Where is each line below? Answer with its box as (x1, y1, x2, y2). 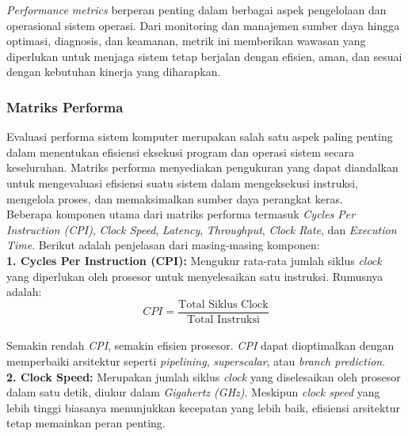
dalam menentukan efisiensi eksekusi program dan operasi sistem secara (6, 143, 355, 160)
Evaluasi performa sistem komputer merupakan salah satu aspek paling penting (6, 128, 393, 145)
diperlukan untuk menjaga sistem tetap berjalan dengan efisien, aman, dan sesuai (6, 47, 402, 64)
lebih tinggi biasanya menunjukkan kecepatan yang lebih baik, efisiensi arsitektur (6, 399, 401, 415)
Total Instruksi (186, 313, 260, 325)
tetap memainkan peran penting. (6, 415, 166, 431)
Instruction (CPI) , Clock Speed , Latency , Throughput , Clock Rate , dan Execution (6, 221, 397, 237)
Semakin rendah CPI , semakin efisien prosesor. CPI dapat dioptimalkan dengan (6, 337, 395, 354)
